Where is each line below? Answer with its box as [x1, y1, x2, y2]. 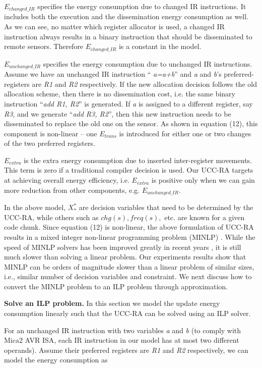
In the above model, [4, 202, 66, 213]
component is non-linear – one [4, 128, 97, 138]
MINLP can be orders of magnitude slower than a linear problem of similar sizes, [4, 261, 254, 272]
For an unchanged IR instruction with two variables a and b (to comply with [4, 325, 241, 335]
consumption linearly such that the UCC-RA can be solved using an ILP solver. [4, 308, 251, 319]
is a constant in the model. [118, 41, 202, 51]
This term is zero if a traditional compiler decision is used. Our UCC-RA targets [4, 165, 253, 175]
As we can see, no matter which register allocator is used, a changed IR [4, 21, 225, 32]
